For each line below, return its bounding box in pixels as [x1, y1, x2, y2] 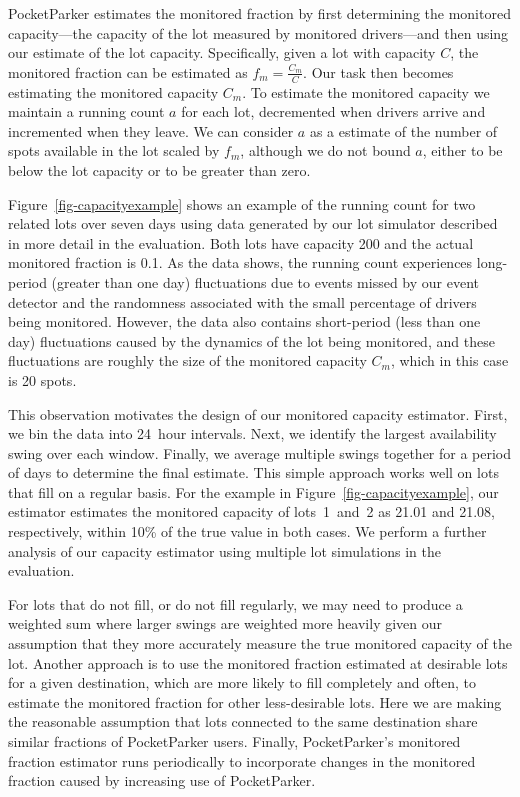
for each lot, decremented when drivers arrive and [181, 101, 486, 122]
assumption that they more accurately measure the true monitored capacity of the [8, 633, 513, 654]
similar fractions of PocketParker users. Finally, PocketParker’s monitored [8, 731, 461, 752]
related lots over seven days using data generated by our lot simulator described [8, 213, 498, 234]
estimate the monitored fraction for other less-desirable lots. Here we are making [8, 691, 502, 712]
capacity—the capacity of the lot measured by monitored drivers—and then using [8, 22, 509, 43]
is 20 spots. [8, 369, 77, 390]
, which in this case [390, 350, 509, 371]
